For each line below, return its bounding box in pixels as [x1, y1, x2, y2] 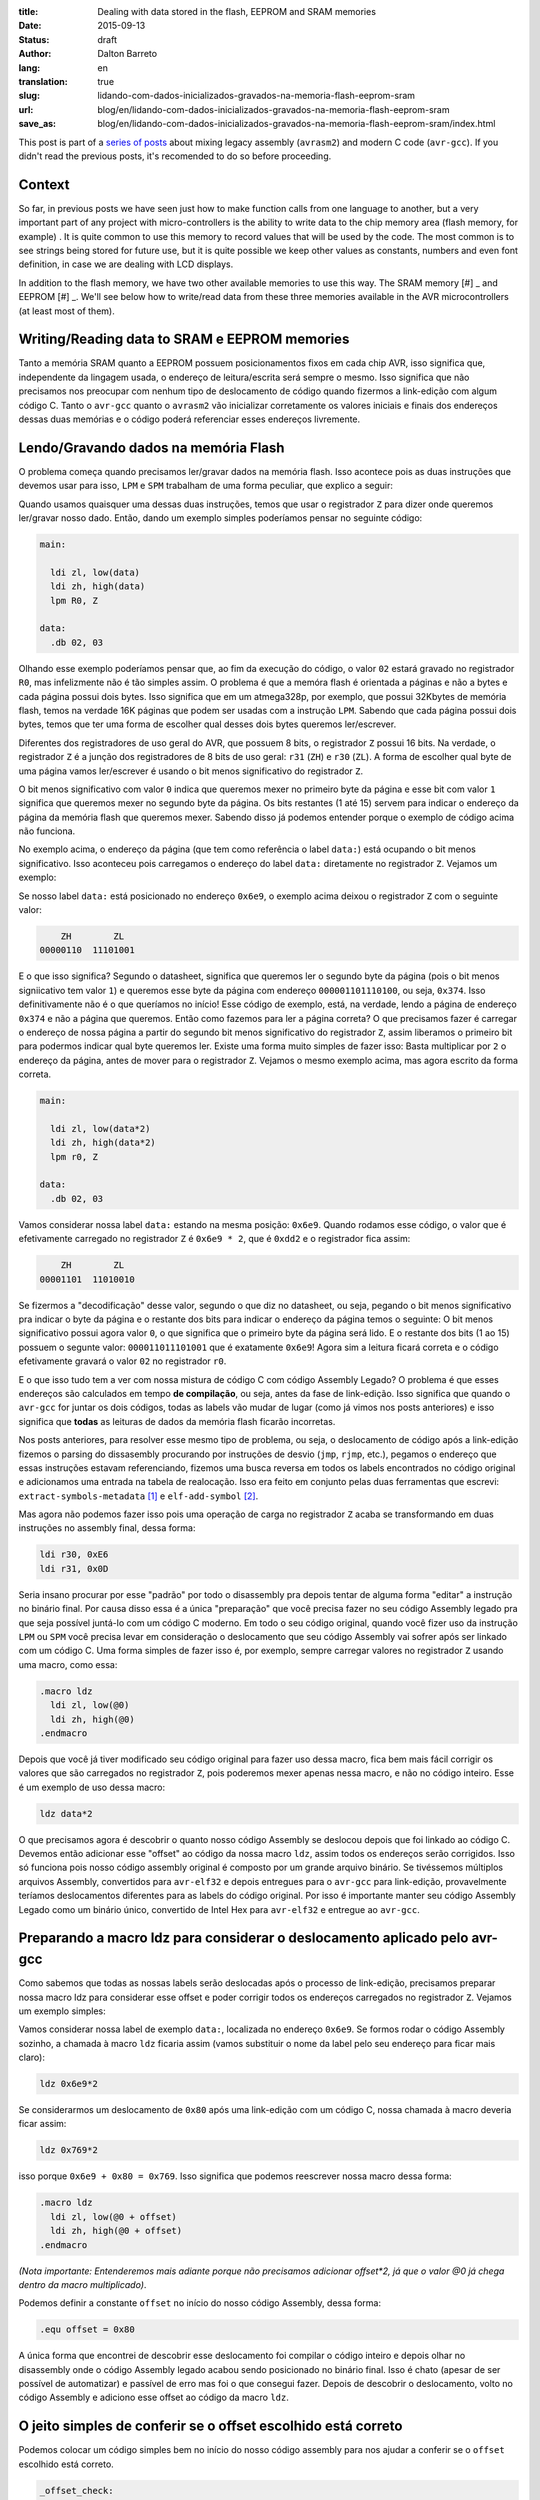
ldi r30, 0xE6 [39, 1549, 109, 1560]
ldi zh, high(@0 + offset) [50, 2225, 183, 2237]
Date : [18, 20, 42, 32]
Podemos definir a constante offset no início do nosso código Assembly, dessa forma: [18, 2297, 382, 2309]
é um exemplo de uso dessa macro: [18, 1781, 166, 1793]
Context [18, 176, 70, 193]
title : [18, 6, 39, 17]
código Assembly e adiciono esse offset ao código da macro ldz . [18, 2391, 289, 2404]
